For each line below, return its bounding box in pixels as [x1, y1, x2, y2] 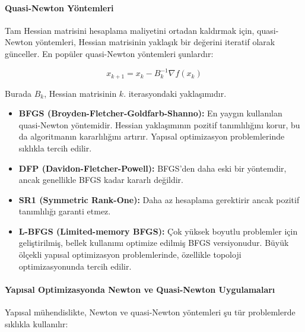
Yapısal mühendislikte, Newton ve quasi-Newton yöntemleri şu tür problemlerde [5, 306, 296, 318]
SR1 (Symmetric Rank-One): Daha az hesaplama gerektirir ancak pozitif [18, 193, 300, 205]
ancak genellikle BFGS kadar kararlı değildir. [18, 173, 183, 186]
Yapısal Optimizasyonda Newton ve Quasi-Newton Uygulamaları [5, 283, 275, 295]
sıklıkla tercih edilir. [18, 141, 92, 154]
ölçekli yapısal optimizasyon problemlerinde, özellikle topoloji [18, 248, 242, 261]
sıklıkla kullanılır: [5, 317, 68, 330]
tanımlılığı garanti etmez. [18, 205, 111, 217]
